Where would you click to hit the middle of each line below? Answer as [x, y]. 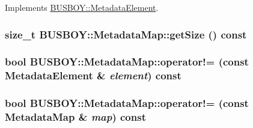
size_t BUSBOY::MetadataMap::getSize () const [126, 34]
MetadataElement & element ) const [93, 75]
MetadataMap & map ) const [75, 117]
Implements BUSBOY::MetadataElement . [82, 7]
